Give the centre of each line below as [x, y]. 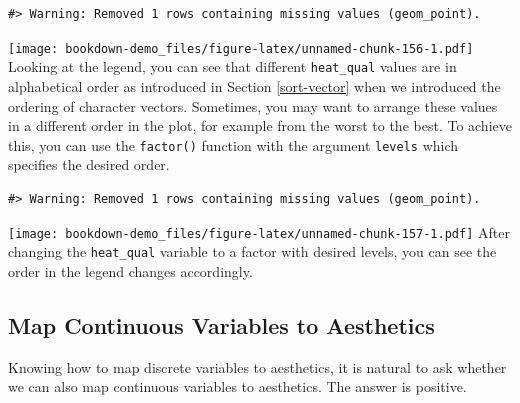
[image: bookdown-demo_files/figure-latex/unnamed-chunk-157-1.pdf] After [259, 231]
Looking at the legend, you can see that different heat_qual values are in [232, 66]
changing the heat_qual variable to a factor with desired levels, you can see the [252, 251]
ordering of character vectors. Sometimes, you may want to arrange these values [253, 105]
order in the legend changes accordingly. [130, 270]
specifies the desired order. [89, 164]
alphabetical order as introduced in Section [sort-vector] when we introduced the [254, 85]
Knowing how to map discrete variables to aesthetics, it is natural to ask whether [257, 366]
